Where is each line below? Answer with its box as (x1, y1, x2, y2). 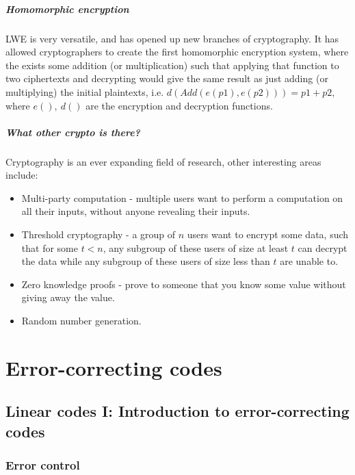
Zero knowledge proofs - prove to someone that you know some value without (21, 277, 346, 291)
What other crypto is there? (5, 125, 140, 139)
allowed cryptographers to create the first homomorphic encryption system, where (5, 44, 349, 59)
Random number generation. (21, 313, 142, 328)
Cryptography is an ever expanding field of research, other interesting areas (5, 154, 321, 168)
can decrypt (298, 240, 347, 255)
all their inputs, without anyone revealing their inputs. (21, 204, 250, 218)
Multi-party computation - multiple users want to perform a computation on (21, 190, 343, 205)
